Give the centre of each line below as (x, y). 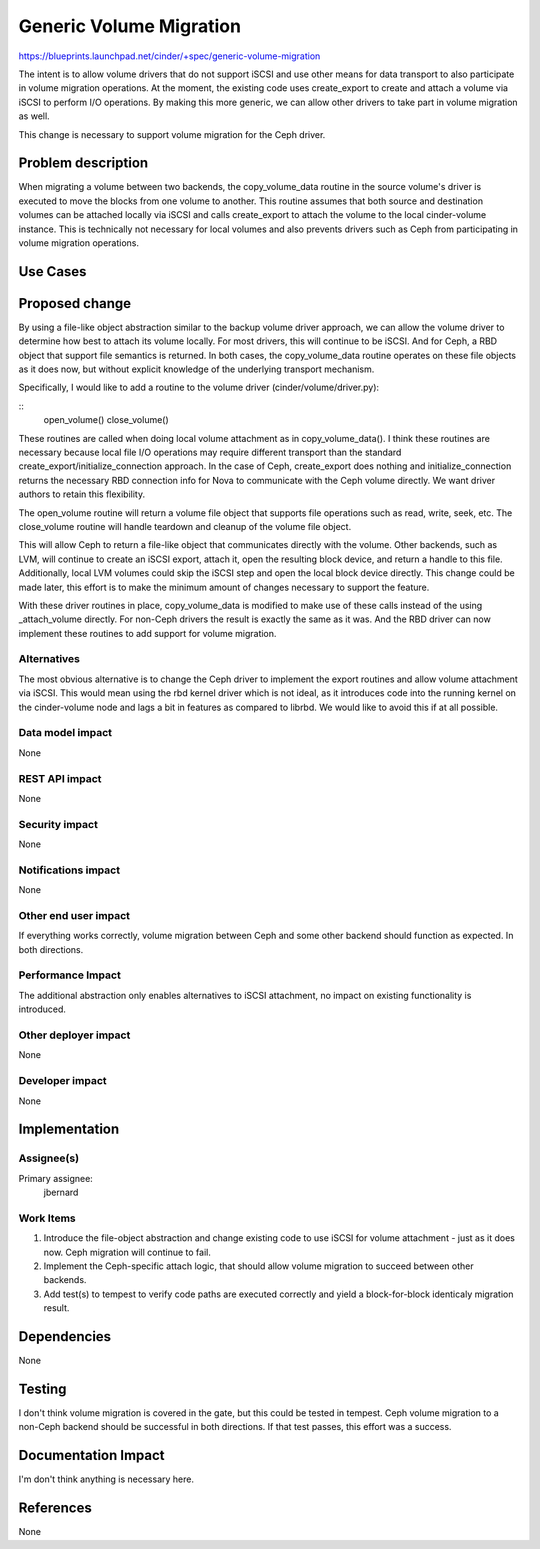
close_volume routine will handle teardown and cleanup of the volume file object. (185, 526)
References (55, 1508)
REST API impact (60, 778)
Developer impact (62, 1081)
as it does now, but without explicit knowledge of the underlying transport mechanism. (196, 369)
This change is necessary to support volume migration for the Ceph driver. (172, 134)
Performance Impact (70, 975)
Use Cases (52, 271)
